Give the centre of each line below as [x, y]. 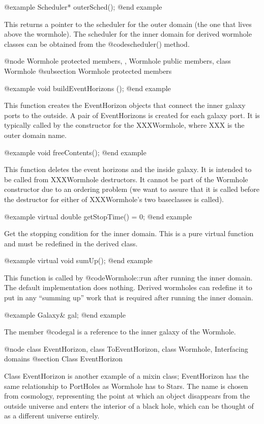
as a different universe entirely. [52, 416]
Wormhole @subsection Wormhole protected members [88, 70]
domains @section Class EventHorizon [64, 359]
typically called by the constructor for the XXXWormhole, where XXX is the [124, 125]
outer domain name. [35, 135]
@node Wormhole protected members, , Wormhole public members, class [118, 61]
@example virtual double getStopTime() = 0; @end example [98, 216]
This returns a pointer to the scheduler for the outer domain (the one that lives [128, 24]
